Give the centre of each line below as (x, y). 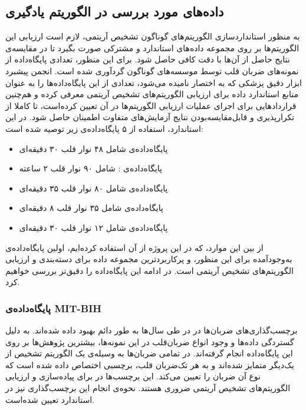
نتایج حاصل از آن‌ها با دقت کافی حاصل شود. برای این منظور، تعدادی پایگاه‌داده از (148, 59)
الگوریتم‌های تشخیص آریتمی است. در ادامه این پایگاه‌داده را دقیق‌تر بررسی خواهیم (149, 270)
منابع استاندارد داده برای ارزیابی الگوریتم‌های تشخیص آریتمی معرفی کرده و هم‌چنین (152, 94)
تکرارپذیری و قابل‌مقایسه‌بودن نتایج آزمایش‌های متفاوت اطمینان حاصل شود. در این (150, 117)
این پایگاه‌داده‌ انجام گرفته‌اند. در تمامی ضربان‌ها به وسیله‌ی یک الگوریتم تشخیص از (149, 353)
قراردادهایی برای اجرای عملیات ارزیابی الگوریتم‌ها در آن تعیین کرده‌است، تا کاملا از (151, 105)
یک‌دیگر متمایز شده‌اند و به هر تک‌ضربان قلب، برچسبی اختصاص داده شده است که (150, 364)
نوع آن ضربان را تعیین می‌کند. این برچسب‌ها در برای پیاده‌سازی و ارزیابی (133, 376)
